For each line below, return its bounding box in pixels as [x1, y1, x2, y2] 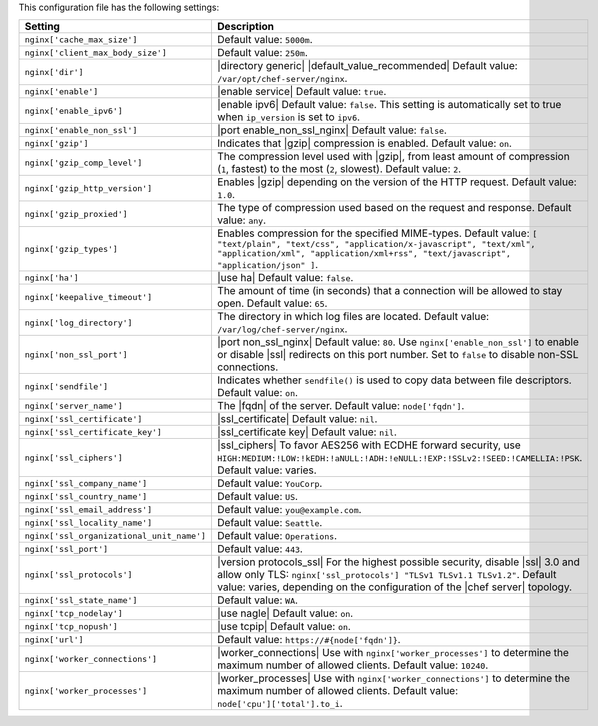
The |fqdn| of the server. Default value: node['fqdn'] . [216, 399, 465, 413]
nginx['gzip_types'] [24, 243, 119, 254]
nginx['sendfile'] [24, 381, 109, 392]
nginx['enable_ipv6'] [24, 105, 124, 116]
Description [216, 20, 275, 34]
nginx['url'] [24, 634, 84, 645]
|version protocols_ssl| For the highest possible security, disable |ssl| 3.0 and [216, 555, 580, 569]
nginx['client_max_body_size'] [24, 47, 167, 58]
